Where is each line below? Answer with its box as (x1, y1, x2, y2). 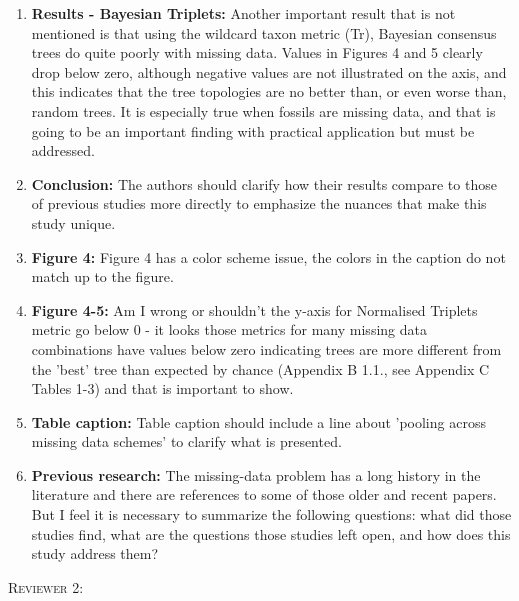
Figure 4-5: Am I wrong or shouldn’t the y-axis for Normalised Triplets (31, 299, 478, 320)
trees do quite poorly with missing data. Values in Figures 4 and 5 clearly (31, 42, 483, 63)
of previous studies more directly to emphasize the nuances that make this (31, 193, 487, 214)
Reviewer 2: (8, 576, 84, 597)
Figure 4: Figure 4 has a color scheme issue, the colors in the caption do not (31, 246, 506, 267)
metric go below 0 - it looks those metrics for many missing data (31, 319, 427, 340)
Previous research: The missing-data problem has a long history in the (31, 464, 481, 485)
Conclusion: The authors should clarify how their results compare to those (31, 173, 497, 194)
